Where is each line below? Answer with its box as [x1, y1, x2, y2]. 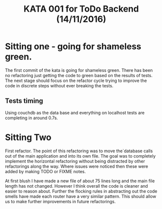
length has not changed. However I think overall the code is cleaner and [5, 183, 148, 189]
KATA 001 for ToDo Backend [23, 3, 139, 15]
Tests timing [5, 97, 44, 105]
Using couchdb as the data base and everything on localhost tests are [5, 110, 145, 115]
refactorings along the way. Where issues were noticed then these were [5, 163, 148, 169]
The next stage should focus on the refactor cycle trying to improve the [5, 78, 147, 83]
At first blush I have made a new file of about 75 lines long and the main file [5, 178, 155, 184]
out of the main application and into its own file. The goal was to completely [5, 153, 156, 159]
